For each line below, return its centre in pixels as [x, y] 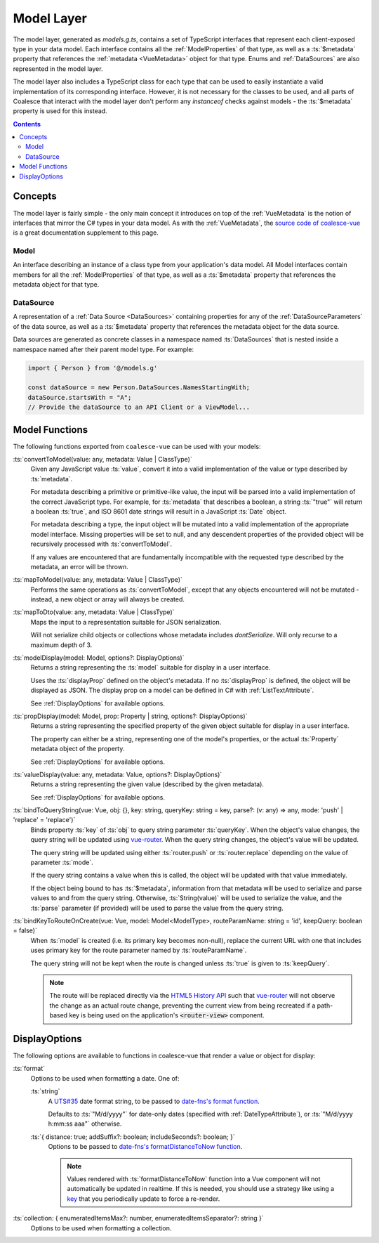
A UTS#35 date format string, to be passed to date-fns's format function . [154, 1101]
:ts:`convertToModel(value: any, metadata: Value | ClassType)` [102, 459]
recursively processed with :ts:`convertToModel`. [101, 544]
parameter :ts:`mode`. [62, 863]
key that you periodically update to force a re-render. [144, 1199]
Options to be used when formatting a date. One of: [105, 1078]
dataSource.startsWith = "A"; [80, 397]
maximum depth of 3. [61, 645]
